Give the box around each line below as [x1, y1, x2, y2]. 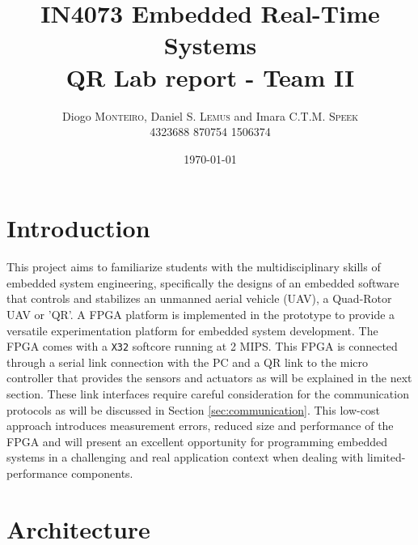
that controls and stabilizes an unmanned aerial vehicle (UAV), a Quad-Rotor [6, 290, 392, 307]
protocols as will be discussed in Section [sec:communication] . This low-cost [6, 401, 380, 418]
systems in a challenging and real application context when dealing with [6, 449, 364, 466]
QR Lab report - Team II [65, 60, 355, 93]
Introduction [6, 211, 150, 245]
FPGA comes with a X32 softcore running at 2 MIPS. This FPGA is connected [6, 338, 398, 355]
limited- [366, 449, 406, 466]
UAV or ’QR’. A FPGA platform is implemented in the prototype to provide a [6, 306, 395, 322]
